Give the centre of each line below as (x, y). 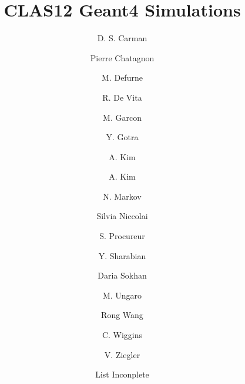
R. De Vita (122, 97)
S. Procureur (122, 236)
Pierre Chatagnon (122, 57)
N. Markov (122, 196)
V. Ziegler (122, 354)
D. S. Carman (122, 38)
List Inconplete (122, 374)
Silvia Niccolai (122, 216)
